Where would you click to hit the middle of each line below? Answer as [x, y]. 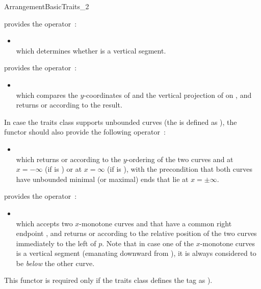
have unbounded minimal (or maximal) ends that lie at [102, 179]
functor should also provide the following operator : [85, 132]
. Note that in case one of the [148, 243]
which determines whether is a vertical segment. [91, 50]
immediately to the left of [56, 243]
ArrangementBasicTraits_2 [47, 6]
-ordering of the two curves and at [180, 159]
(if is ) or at [63, 169]
